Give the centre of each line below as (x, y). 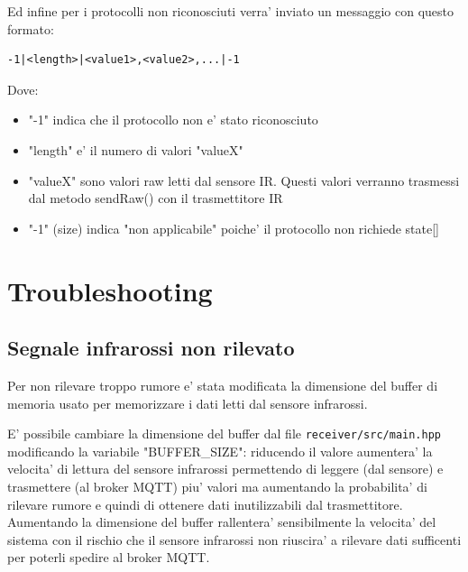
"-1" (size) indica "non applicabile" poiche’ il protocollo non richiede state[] (234, 228)
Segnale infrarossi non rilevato (151, 348)
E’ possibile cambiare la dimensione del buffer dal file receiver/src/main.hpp (225, 434)
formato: (31, 28)
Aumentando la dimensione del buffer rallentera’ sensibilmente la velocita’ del (222, 522)
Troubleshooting (110, 290)
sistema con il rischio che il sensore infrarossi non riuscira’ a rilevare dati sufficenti (234, 539)
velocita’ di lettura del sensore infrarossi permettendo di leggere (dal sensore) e (225, 469)
